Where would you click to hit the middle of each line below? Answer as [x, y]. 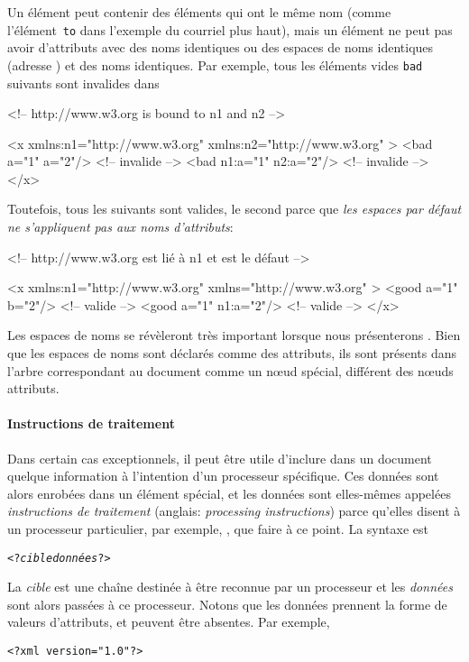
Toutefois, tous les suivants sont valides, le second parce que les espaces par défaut [234, 209]
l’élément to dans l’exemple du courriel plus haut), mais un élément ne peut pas [230, 29]
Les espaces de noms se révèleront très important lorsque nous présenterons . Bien [234, 335]
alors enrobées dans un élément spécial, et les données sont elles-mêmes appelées [229, 493]
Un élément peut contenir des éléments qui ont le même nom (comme [199, 12]
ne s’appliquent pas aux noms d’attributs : [120, 227]
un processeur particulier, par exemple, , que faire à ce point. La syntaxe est [218, 528]
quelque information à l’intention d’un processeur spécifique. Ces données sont [223, 476]
